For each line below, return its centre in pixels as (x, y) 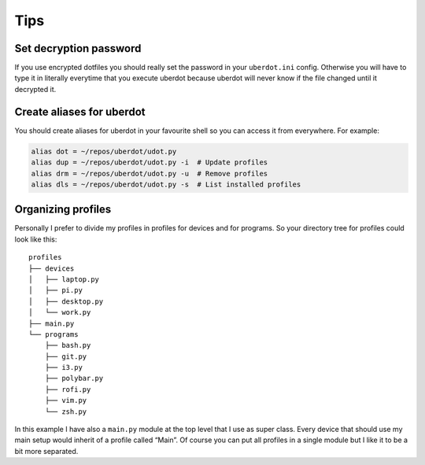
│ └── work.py (60, 312)
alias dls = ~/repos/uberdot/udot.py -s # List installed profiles (166, 184)
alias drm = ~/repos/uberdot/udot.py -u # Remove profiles (150, 173)
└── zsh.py (66, 411)
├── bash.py (68, 345)
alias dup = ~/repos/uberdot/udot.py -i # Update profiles (150, 162)
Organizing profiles (63, 210)
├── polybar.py (74, 378)
